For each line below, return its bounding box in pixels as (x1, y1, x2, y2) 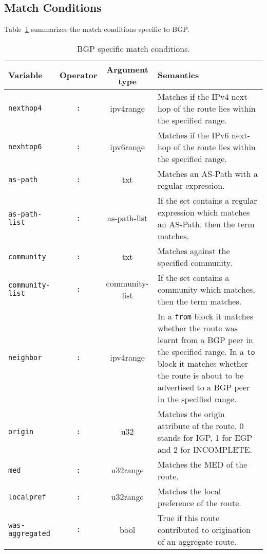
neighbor (8, 353, 42, 362)
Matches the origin (157, 407, 225, 420)
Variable (8, 69, 43, 81)
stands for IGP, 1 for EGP (157, 431, 253, 443)
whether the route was (157, 321, 238, 334)
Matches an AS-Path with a (157, 167, 258, 180)
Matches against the (157, 244, 230, 257)
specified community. (157, 256, 233, 269)
